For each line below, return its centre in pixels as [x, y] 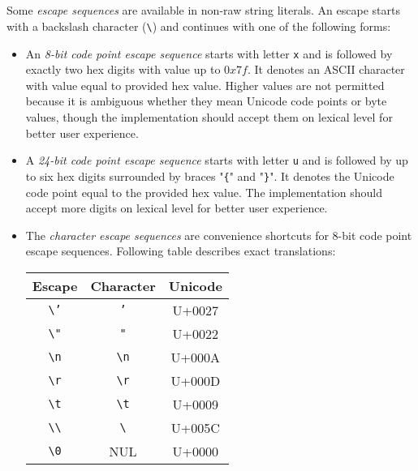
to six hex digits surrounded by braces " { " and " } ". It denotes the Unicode [210, 176]
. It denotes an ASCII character [326, 69]
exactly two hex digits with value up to [123, 69]
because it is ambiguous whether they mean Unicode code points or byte [206, 101]
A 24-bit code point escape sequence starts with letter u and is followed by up [217, 160]
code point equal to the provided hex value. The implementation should [204, 192]
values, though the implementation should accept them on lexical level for [209, 117]
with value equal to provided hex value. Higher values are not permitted [205, 85]
